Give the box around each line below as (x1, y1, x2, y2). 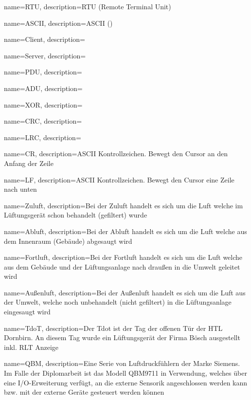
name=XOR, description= (4, 99, 83, 109)
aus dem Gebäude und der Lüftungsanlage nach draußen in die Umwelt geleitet (4, 261, 240, 272)
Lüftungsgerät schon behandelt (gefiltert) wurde (4, 210, 147, 220)
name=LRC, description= (4, 132, 81, 142)
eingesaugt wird (4, 307, 51, 317)
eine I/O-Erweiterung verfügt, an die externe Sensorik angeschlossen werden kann (4, 377, 248, 387)
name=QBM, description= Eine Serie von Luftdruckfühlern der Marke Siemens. (4, 358, 240, 368)
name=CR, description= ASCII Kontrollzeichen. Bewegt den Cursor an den (4, 148, 228, 159)
